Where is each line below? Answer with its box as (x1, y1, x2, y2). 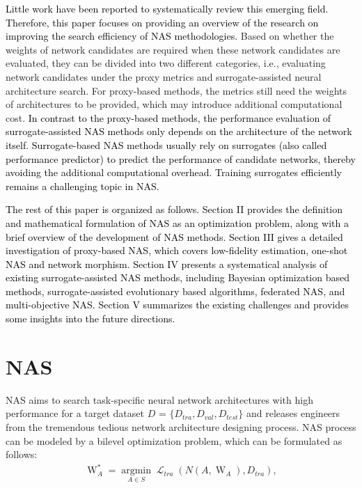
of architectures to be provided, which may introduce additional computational (6, 97, 343, 111)
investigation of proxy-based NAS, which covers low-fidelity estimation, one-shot (6, 243, 348, 258)
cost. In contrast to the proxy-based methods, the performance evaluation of (6, 110, 331, 125)
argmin (121, 466, 152, 476)
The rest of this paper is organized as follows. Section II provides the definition (6, 202, 343, 217)
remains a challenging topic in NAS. (6, 178, 159, 193)
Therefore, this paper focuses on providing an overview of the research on (6, 15, 319, 29)
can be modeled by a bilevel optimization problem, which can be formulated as (6, 433, 343, 448)
